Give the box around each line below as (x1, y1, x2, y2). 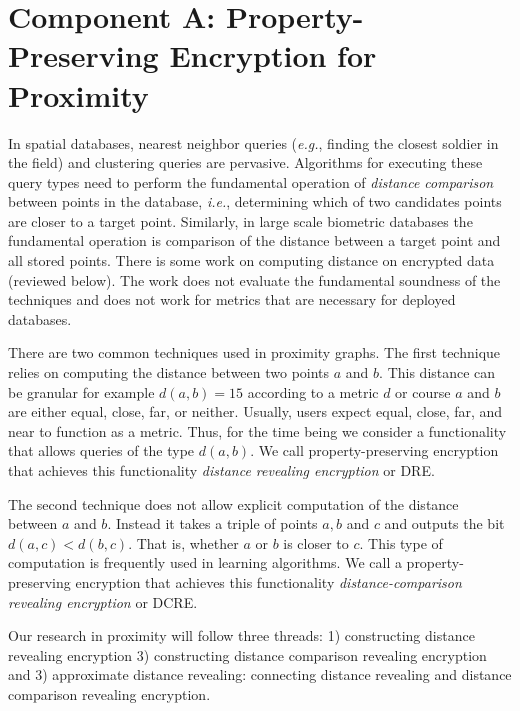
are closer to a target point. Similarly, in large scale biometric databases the (8, 210, 473, 231)
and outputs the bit (384, 513, 505, 534)
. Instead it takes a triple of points (107, 513, 318, 534)
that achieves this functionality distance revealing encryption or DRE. (8, 460, 435, 480)
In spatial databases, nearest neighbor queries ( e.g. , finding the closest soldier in (8, 132, 499, 153)
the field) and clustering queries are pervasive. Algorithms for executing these (8, 152, 483, 173)
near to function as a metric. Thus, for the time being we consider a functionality (8, 420, 507, 441)
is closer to (283, 532, 349, 553)
